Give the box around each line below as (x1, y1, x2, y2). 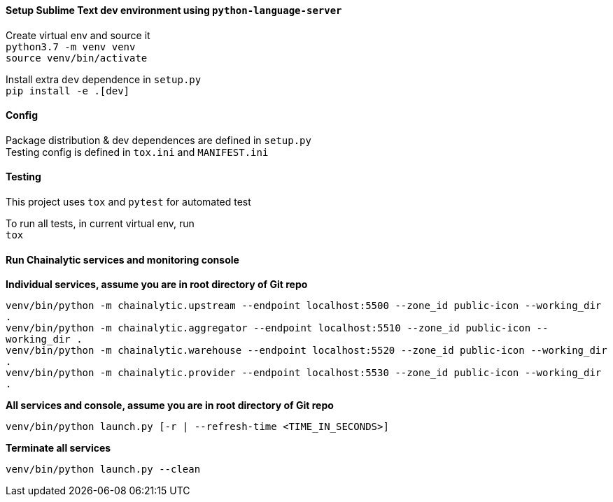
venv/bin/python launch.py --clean (6, 464, 201, 475)
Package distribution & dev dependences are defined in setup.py (6, 134, 311, 146)
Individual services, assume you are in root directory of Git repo (6, 278, 308, 291)
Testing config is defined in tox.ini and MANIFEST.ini (6, 145, 269, 158)
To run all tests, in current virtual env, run (6, 217, 195, 230)
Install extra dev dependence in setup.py (6, 73, 202, 85)
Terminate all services (6, 442, 111, 454)
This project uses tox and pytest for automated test (6, 196, 251, 208)
